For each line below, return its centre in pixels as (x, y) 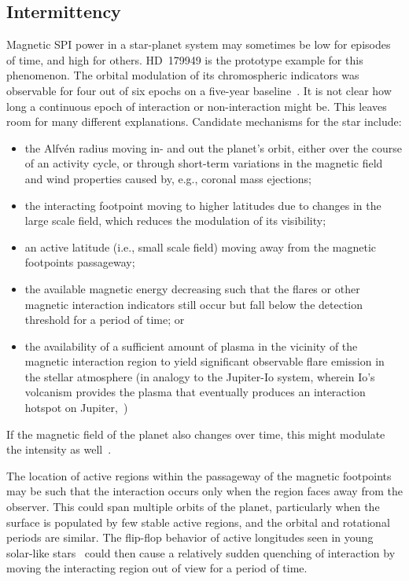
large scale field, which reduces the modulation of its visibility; (175, 221)
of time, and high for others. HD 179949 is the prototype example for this (185, 59)
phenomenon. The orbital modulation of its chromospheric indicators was (183, 75)
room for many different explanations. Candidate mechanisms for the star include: (204, 121)
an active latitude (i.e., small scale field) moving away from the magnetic (201, 246)
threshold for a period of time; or (105, 320)
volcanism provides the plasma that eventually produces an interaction (195, 392)
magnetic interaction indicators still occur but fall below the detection (194, 304)
